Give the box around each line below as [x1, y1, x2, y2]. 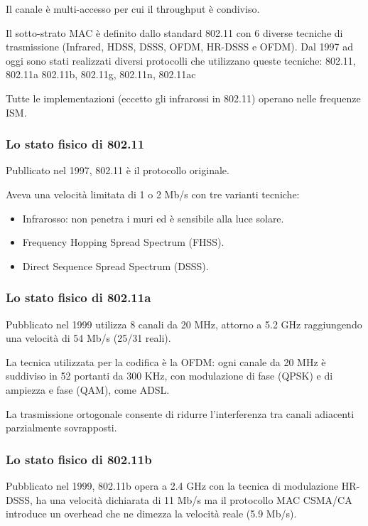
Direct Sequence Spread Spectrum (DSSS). [22, 258, 209, 273]
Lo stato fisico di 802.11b [6, 450, 152, 468]
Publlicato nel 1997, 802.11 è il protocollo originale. [6, 163, 229, 178]
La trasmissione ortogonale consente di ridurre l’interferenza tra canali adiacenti [6, 406, 355, 421]
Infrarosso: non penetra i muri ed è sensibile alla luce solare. [22, 210, 284, 225]
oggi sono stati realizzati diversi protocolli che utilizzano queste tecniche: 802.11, [6, 53, 356, 68]
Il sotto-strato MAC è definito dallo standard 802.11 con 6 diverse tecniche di [6, 25, 343, 40]
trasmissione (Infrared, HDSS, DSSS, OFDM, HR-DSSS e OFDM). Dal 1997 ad [6, 39, 354, 54]
